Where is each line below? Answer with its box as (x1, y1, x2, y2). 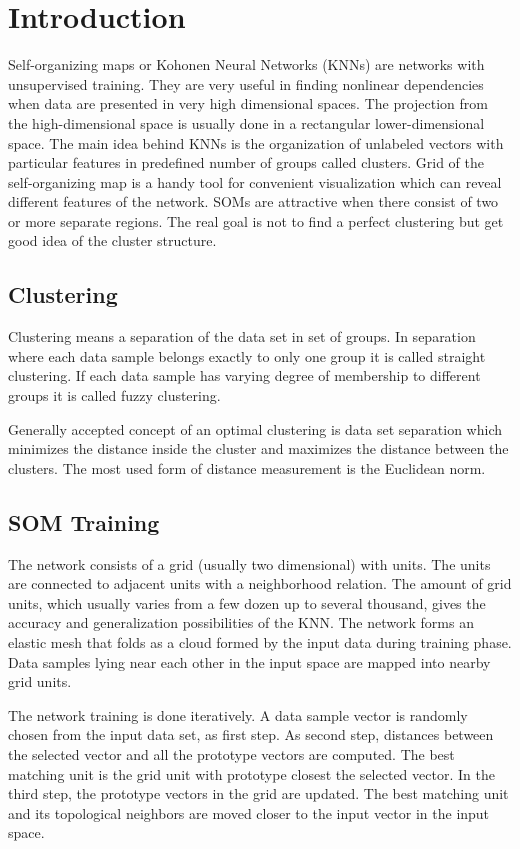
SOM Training (8, 506, 160, 537)
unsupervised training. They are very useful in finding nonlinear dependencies (8, 73, 484, 94)
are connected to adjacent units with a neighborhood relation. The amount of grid (8, 573, 512, 594)
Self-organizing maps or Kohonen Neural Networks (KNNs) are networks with (8, 54, 485, 75)
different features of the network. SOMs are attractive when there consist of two (8, 191, 499, 212)
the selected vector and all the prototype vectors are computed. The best (8, 743, 455, 764)
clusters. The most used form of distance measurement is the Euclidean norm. (8, 457, 486, 478)
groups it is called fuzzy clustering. (8, 385, 221, 406)
